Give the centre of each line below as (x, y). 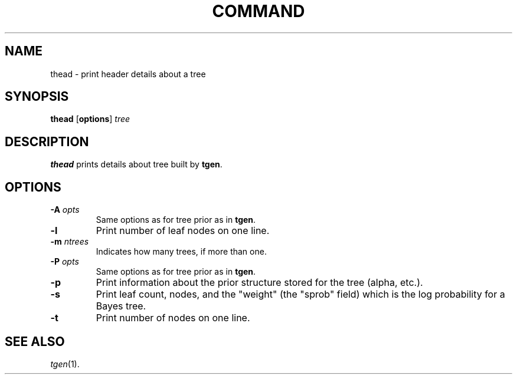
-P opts (65, 262)
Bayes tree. (121, 306)
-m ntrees (70, 242)
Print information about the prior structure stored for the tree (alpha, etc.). (259, 283)
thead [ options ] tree (90, 119)
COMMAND (258, 11)
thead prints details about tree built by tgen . (136, 164)
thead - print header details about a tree (128, 74)
